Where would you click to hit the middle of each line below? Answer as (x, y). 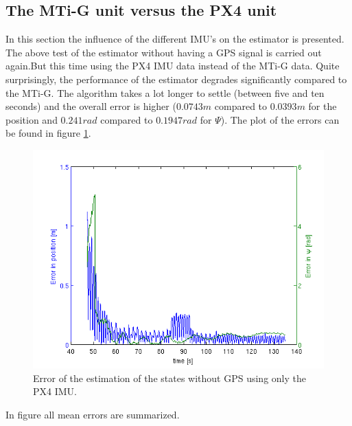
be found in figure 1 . (48, 133)
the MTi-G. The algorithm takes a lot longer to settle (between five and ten (165, 92)
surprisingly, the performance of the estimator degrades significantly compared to (176, 79)
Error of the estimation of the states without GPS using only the (169, 378)
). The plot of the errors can (280, 119)
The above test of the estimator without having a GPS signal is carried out (164, 52)
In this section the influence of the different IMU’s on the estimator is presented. (175, 39)
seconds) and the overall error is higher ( (91, 106)
